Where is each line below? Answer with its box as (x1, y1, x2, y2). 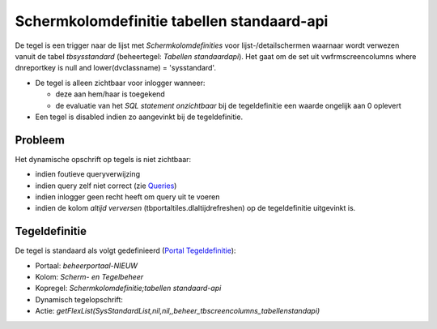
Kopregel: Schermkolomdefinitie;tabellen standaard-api (35, 284, 222, 293)
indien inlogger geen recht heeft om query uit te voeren (35, 191, 220, 202)
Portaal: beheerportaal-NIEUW (35, 260, 138, 271)
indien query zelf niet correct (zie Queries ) (35, 181, 177, 190)
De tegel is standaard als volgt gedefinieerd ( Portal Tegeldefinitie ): (15, 246, 236, 255)
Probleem (15, 133, 65, 147)
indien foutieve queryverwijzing (35, 169, 141, 179)
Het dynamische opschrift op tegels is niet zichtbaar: (15, 154, 192, 164)
